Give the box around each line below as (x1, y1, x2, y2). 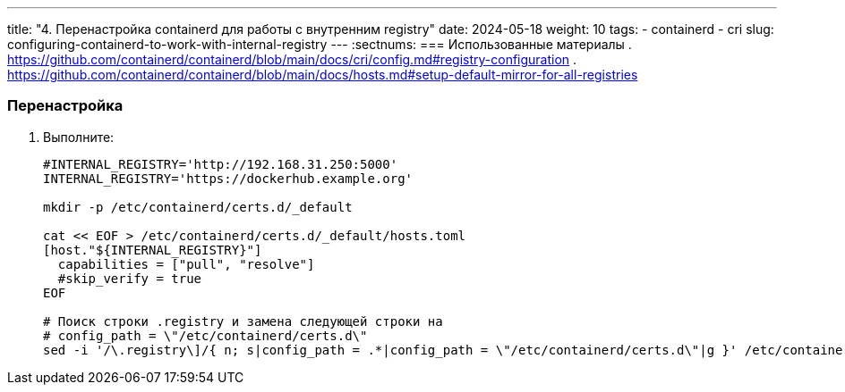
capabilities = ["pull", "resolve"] (57, 256, 315, 271)
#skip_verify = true (57, 271, 202, 286)
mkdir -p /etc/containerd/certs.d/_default (43, 199, 353, 214)
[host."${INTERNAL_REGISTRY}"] (43, 242, 262, 257)
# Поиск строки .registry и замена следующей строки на (43, 313, 443, 329)
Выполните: (43, 129, 115, 145)
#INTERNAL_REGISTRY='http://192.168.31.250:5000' (43, 156, 398, 171)
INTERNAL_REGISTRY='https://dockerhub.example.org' (43, 171, 414, 186)
